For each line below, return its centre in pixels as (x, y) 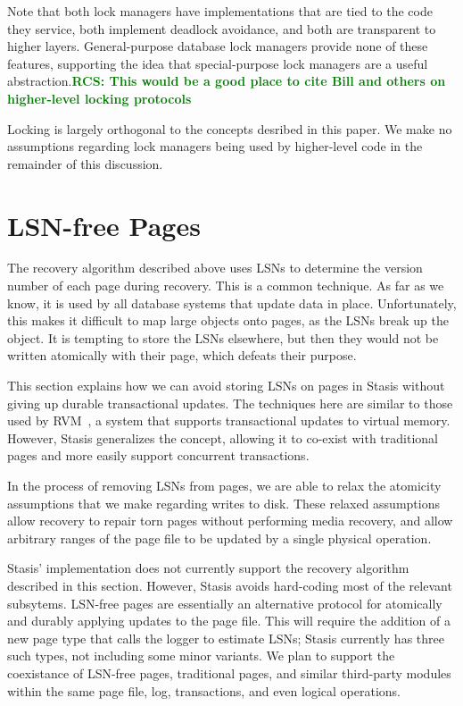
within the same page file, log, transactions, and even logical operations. (204, 690)
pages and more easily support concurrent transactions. (158, 455)
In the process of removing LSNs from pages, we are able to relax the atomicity (224, 485)
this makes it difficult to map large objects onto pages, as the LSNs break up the (228, 320)
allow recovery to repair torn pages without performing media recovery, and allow (230, 521)
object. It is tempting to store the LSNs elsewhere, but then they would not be (223, 337)
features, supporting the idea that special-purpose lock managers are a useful (218, 63)
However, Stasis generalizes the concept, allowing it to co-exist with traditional (223, 437)
